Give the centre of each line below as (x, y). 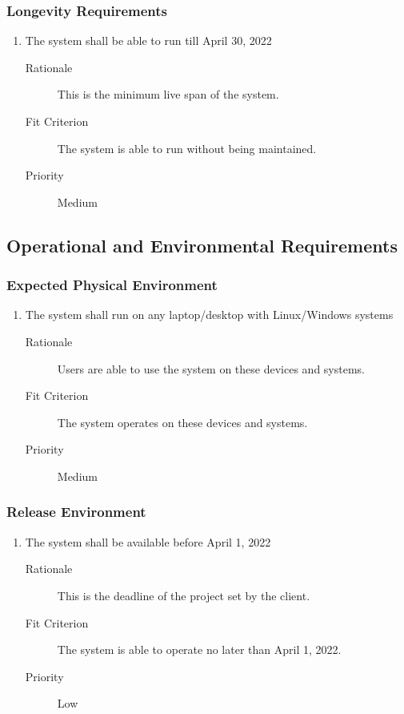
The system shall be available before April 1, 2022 (148, 541)
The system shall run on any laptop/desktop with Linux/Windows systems (209, 315)
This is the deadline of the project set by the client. (184, 595)
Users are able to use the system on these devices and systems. (211, 368)
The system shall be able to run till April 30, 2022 (148, 40)
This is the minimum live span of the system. (168, 94)
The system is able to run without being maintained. (187, 148)
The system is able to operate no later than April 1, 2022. (199, 649)
